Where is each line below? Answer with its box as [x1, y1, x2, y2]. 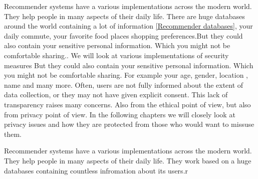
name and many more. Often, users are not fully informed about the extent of [4, 79, 243, 90]
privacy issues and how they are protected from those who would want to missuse [4, 119, 254, 129]
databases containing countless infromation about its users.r [4, 165, 188, 175]
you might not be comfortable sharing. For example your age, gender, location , [4, 70, 248, 80]
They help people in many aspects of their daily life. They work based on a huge [4, 155, 251, 165]
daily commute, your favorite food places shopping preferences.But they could [4, 30, 243, 41]
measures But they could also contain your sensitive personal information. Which [4, 60, 253, 70]
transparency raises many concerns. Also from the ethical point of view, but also [4, 99, 251, 109]
